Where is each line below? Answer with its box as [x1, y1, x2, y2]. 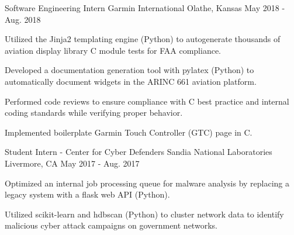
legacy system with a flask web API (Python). [5, 188, 170, 201]
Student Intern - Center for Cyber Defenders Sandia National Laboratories [5, 146, 272, 158]
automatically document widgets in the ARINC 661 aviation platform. [5, 75, 257, 87]
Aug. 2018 [5, 13, 41, 25]
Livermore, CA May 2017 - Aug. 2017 [5, 157, 140, 169]
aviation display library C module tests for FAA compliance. [5, 44, 222, 56]
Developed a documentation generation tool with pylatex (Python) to [5, 64, 254, 76]
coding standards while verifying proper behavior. [5, 106, 183, 119]
